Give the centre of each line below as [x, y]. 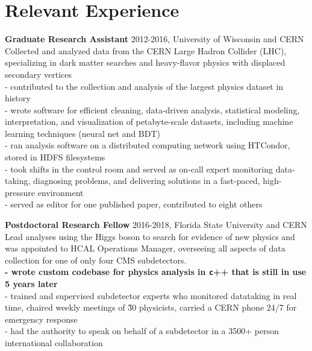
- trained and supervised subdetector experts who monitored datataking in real [151, 295]
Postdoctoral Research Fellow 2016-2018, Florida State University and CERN [156, 225]
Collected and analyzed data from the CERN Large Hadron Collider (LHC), [146, 50]
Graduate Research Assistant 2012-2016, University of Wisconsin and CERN [154, 39]
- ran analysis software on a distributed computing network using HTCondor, [148, 145]
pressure [20, 192]
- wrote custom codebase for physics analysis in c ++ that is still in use [156, 272]
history [18, 98]
